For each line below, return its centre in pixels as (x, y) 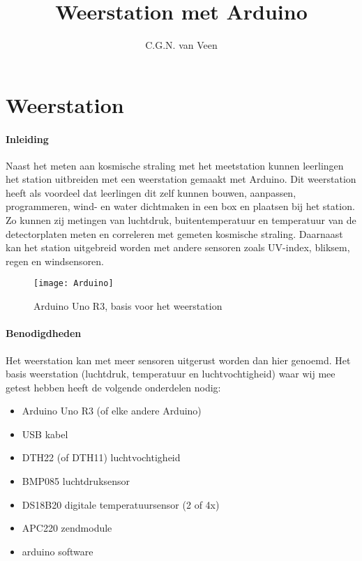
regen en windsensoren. (55, 261)
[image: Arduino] (74, 284)
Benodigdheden (44, 333)
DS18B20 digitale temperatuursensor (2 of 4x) (121, 504)
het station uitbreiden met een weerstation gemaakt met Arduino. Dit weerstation (181, 179)
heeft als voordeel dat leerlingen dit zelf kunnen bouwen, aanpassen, (151, 192)
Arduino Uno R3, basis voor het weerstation (128, 306)
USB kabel (45, 434)
